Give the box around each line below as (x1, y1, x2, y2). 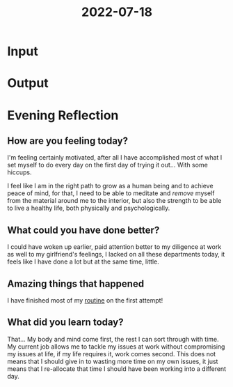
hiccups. (7, 168, 32, 176)
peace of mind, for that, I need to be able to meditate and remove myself (7, 189, 215, 197)
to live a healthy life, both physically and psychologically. (7, 204, 170, 213)
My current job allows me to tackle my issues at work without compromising (7, 342, 225, 351)
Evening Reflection (7, 107, 119, 123)
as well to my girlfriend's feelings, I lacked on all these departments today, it (7, 250, 225, 259)
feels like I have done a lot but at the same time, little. (7, 257, 160, 266)
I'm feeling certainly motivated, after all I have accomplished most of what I (7, 153, 223, 162)
